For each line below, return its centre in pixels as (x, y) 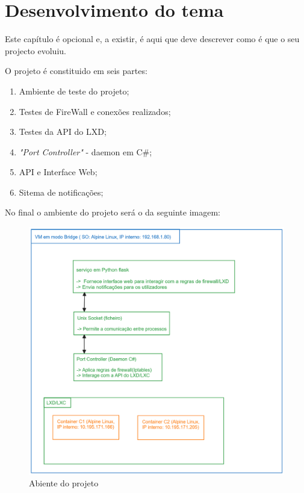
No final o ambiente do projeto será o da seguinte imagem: (113, 212)
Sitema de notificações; (61, 192)
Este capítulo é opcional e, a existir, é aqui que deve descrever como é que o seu (152, 39)
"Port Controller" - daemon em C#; (85, 151)
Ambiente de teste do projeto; (74, 91)
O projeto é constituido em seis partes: (76, 71)
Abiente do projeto (64, 483)
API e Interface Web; (58, 172)
